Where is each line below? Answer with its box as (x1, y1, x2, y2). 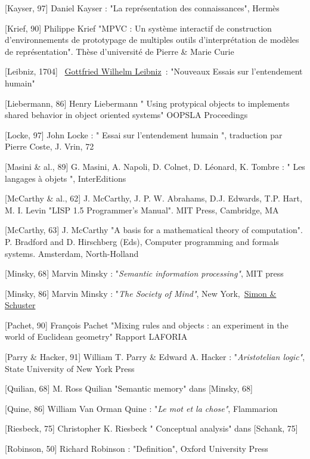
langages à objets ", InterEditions (5, 172, 126, 184)
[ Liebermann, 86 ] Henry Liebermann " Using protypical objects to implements (5, 97, 290, 109)
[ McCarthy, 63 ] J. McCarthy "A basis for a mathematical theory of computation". (5, 224, 303, 236)
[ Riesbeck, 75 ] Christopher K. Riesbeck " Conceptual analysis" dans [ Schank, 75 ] (5, 422, 298, 435)
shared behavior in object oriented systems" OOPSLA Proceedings (5, 108, 248, 121)
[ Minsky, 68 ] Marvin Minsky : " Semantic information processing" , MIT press (5, 267, 284, 280)
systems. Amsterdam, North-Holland (5, 247, 139, 259)
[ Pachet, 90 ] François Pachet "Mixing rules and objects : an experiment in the (5, 318, 289, 331)
